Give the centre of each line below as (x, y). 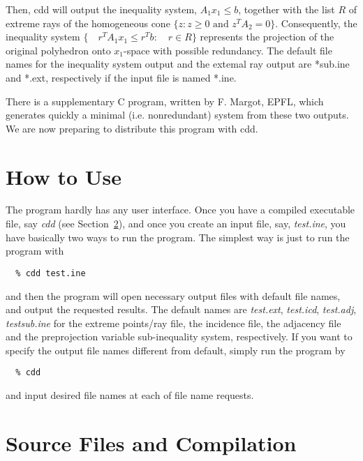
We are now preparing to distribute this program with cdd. (132, 128)
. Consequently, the (316, 23)
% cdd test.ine (51, 273)
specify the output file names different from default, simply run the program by (176, 350)
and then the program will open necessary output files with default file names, (173, 295)
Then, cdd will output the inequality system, (101, 9)
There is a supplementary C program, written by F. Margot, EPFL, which (165, 101)
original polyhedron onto (58, 50)
